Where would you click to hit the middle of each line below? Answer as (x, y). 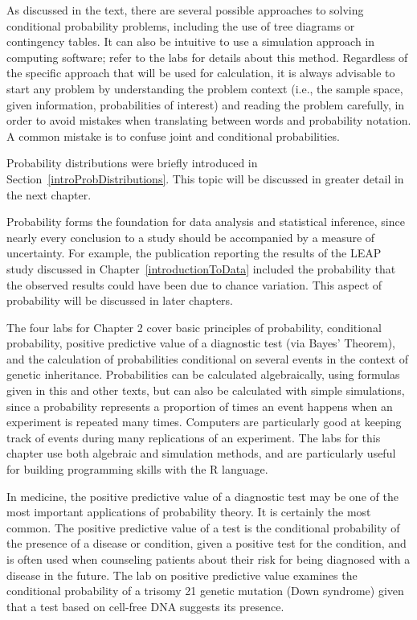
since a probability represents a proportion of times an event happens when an (200, 406)
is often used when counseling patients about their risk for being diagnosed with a (208, 559)
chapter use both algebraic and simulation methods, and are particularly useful (201, 453)
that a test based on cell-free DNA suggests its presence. (145, 606)
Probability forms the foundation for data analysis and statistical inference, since (206, 222)
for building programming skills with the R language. (137, 469)
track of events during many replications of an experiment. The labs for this (194, 437)
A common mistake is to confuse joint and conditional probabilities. (173, 135)
